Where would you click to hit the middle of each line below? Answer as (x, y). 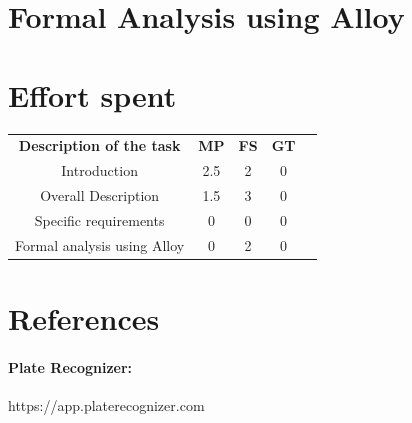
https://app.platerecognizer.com (106, 404)
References (84, 317)
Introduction (99, 170)
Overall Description (100, 194)
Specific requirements (99, 219)
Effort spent (92, 94)
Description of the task (99, 145)
